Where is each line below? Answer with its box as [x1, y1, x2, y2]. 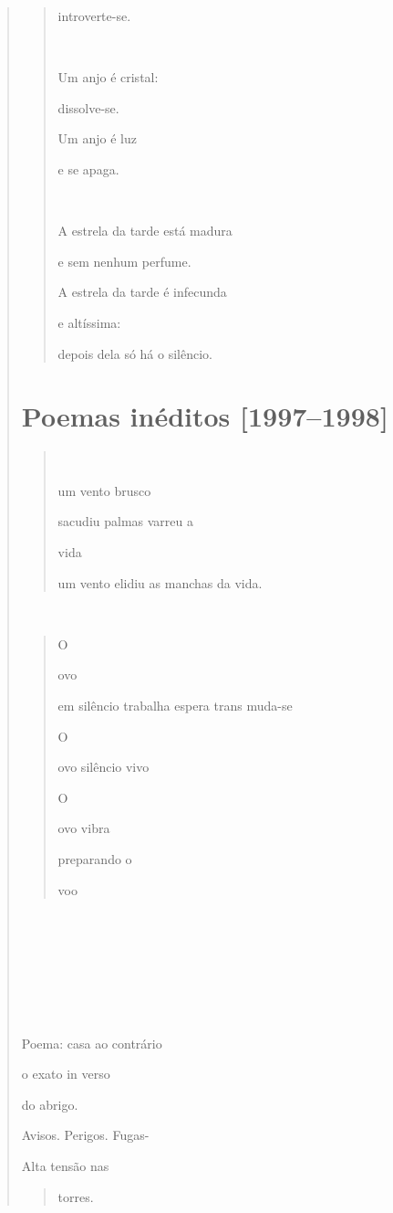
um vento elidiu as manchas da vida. [57, 573, 263, 592]
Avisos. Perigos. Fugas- [21, 1125, 150, 1144]
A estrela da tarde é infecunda [57, 282, 227, 301]
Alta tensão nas [21, 1155, 109, 1175]
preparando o [57, 849, 132, 868]
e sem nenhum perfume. [57, 251, 191, 270]
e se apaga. [57, 159, 119, 178]
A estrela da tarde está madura [57, 221, 233, 240]
